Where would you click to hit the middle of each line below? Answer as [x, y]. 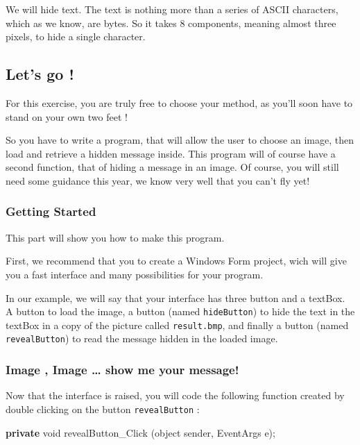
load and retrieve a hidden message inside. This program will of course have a [171, 153]
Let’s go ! [40, 74]
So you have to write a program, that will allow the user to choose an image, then [180, 140]
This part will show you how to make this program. [115, 237]
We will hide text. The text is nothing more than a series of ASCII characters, [172, 9]
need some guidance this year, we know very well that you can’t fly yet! [158, 180]
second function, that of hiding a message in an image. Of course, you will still [172, 167]
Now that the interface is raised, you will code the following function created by [175, 395]
